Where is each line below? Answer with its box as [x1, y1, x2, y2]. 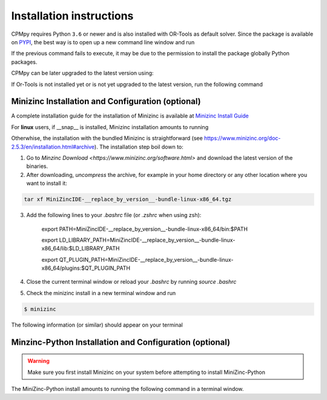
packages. [11, 58, 38, 65]
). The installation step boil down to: [94, 143, 184, 150]
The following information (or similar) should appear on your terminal [11, 321, 183, 328]
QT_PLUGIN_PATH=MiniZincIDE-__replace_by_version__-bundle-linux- [59, 256, 234, 263]
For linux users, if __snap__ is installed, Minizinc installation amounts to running [11, 123, 209, 130]
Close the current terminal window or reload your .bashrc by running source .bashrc [26, 278, 237, 285]
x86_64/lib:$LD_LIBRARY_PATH [41, 245, 120, 252]
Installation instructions [11, 9, 134, 22]
